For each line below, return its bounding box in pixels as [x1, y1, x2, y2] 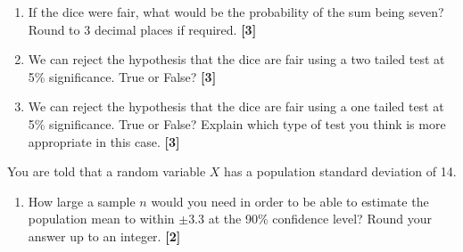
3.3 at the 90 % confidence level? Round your [188, 209, 432, 228]
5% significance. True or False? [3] [28, 67, 217, 85]
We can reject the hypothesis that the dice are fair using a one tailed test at [28, 97, 444, 116]
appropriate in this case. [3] [28, 132, 180, 150]
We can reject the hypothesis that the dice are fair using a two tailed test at [28, 50, 445, 69]
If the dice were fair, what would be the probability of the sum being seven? [28, 3, 444, 20]
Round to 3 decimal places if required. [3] [28, 20, 257, 38]
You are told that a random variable [7, 162, 206, 181]
